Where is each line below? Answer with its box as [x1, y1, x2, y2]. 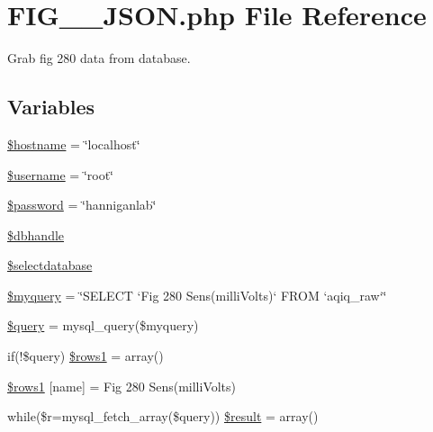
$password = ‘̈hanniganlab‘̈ [7, 195, 157, 214]
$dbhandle [7, 225, 65, 244]
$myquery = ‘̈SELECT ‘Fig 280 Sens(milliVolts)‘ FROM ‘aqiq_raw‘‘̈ [7, 285, 387, 304]
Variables [7, 93, 95, 121]
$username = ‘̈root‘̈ [7, 165, 113, 184]
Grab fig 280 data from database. [7, 49, 191, 67]
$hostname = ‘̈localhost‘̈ [7, 134, 140, 153]
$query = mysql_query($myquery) [7, 316, 199, 335]
